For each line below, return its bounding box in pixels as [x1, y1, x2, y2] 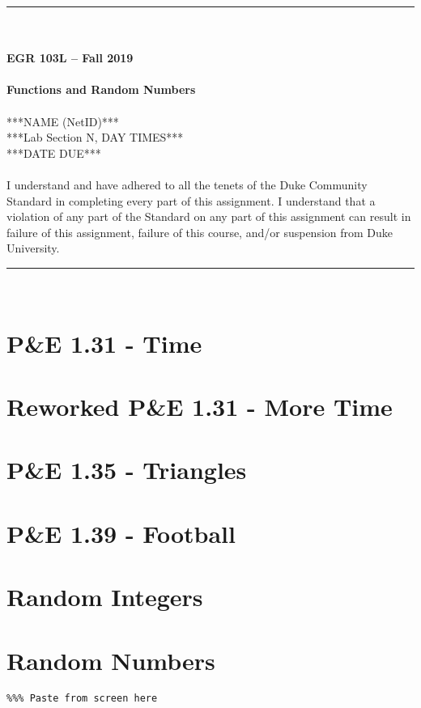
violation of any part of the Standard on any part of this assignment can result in [6, 208, 411, 225]
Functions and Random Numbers [6, 81, 196, 98]
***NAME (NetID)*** [6, 112, 119, 129]
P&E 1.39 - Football [6, 516, 236, 549]
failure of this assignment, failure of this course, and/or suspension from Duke [6, 223, 393, 240]
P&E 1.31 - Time [6, 326, 202, 359]
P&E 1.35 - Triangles [6, 453, 247, 486]
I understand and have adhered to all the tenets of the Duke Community [6, 176, 368, 193]
